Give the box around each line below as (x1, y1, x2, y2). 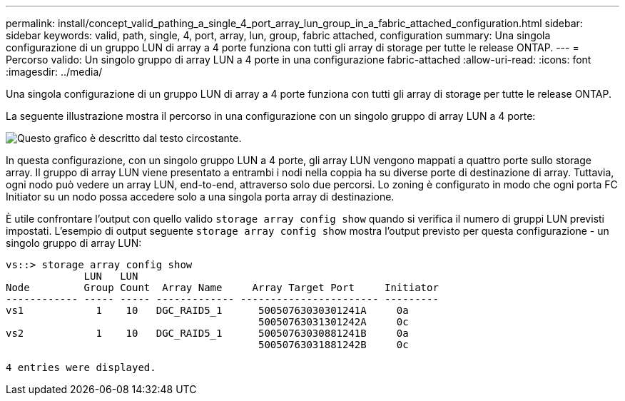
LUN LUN (83, 270, 138, 282)
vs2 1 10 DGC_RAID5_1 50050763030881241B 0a (6, 328, 409, 339)
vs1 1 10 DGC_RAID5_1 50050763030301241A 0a (6, 305, 409, 316)
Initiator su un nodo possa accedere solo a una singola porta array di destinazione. (6, 191, 395, 203)
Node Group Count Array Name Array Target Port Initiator (6, 282, 439, 293)
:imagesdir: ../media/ (6, 66, 103, 78)
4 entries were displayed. (6, 362, 156, 373)
